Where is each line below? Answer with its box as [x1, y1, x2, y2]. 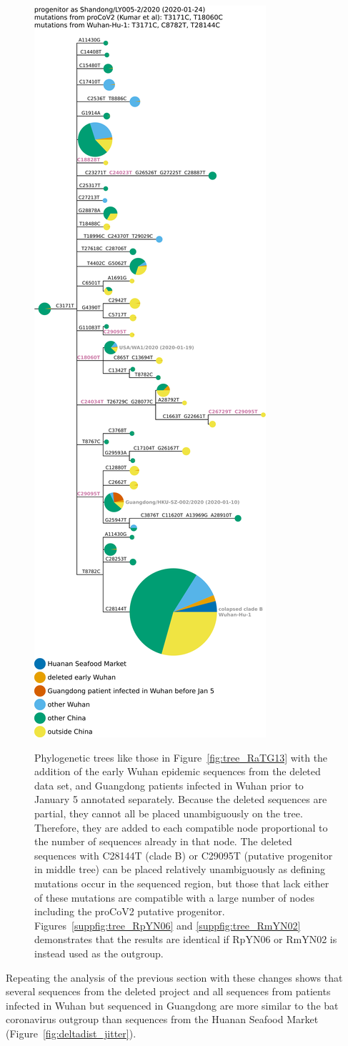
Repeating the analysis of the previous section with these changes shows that [6, 970, 343, 985]
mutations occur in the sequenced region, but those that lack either [34, 875, 329, 890]
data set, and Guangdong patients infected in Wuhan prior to [34, 777, 304, 792]
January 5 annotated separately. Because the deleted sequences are [34, 792, 327, 807]
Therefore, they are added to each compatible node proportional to [34, 820, 328, 835]
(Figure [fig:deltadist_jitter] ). [6, 1025, 136, 1040]
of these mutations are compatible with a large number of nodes [34, 890, 314, 905]
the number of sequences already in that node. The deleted [34, 834, 292, 849]
